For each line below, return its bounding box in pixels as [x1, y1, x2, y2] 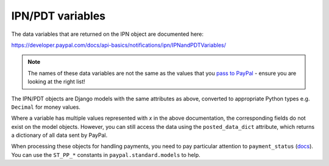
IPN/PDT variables [11, 9, 106, 22]
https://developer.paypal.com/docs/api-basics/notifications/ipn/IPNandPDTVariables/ [11, 41, 227, 49]
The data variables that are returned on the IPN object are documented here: [11, 30, 204, 38]
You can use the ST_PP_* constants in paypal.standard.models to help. [11, 151, 200, 158]
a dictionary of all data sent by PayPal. [11, 131, 108, 139]
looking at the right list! [27, 78, 85, 85]
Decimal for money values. [11, 103, 80, 111]
